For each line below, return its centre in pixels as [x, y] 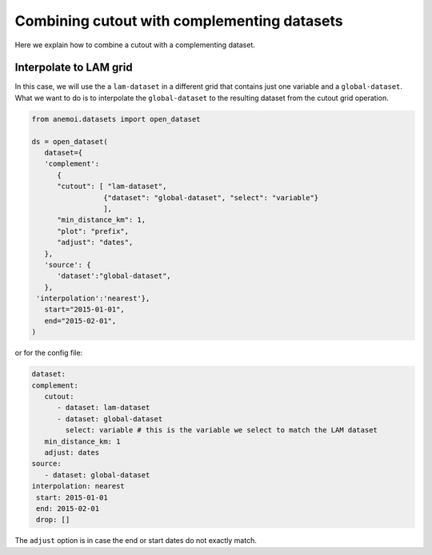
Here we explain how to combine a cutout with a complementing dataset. [135, 45]
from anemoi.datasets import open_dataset [116, 119]
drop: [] [53, 520]
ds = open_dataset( [70, 141]
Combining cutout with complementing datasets [179, 21]
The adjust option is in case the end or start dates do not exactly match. [136, 541]
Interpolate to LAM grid [74, 68]
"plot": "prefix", [93, 231]
